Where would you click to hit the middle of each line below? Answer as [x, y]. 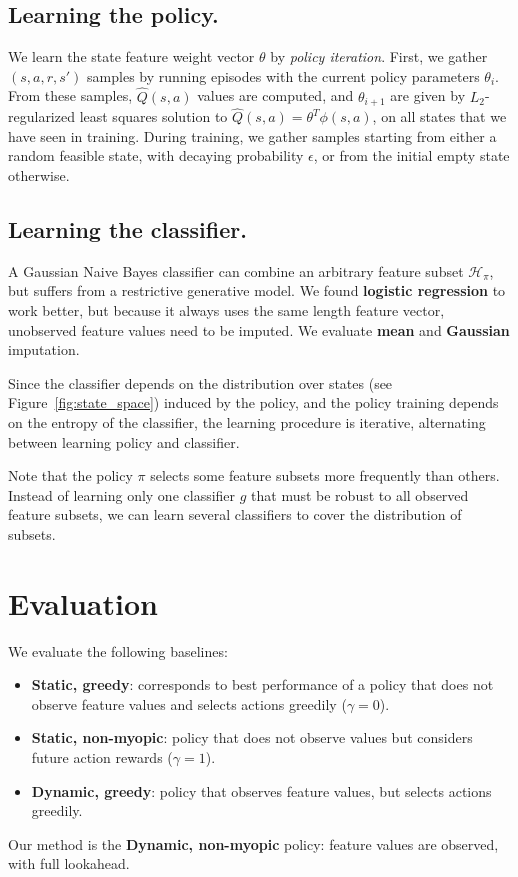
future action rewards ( [102, 757]
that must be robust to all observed [360, 494]
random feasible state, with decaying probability [156, 155]
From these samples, [70, 95]
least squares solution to [153, 116]
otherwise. [39, 175]
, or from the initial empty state [411, 155]
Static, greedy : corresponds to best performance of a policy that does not [262, 684]
